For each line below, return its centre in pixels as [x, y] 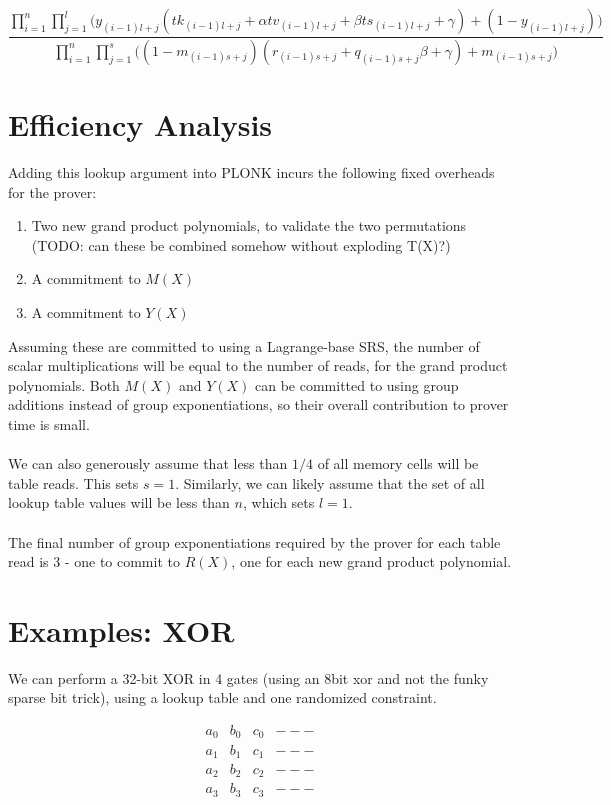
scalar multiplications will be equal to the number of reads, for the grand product [258, 365]
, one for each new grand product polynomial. [371, 561]
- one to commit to [122, 561]
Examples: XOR [121, 629]
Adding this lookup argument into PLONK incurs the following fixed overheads [251, 172]
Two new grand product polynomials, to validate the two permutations [249, 225]
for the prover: [52, 191]
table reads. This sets [73, 482]
